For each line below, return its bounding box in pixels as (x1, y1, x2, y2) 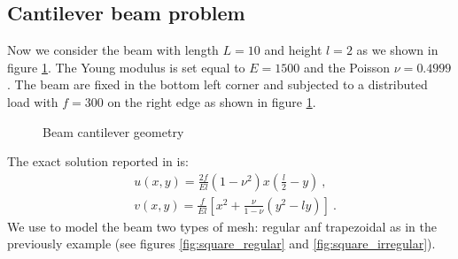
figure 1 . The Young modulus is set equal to (7, 57, 245, 76)
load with (7, 92, 58, 110)
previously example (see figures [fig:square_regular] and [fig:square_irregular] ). (7, 234, 436, 253)
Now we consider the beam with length (7, 41, 219, 59)
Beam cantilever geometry (43, 122, 184, 141)
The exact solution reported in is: (7, 152, 189, 171)
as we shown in (356, 41, 439, 59)
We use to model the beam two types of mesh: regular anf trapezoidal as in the (7, 217, 437, 235)
